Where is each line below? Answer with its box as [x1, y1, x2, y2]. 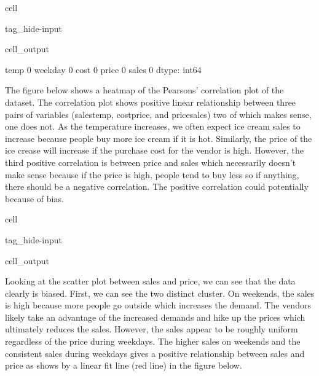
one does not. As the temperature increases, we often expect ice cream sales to [5, 120, 301, 133]
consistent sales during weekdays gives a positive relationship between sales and [5, 347, 305, 359]
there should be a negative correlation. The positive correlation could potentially [5, 180, 309, 193]
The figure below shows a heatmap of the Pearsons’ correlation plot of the [5, 84, 284, 96]
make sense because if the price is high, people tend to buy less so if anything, [5, 168, 299, 181]
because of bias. [5, 192, 64, 205]
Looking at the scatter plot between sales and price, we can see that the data [5, 275, 296, 288]
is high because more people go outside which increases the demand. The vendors [5, 299, 311, 311]
